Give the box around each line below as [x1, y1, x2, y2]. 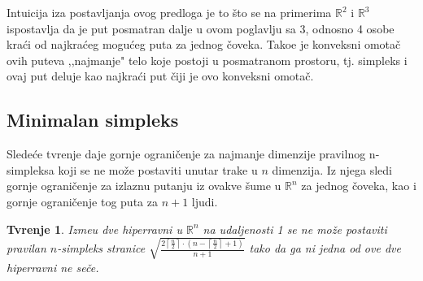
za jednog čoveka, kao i [301, 177, 416, 194]
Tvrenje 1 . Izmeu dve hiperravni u [7, 220, 182, 237]
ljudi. [191, 192, 218, 210]
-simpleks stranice [57, 240, 146, 257]
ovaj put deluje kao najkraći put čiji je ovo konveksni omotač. [7, 67, 314, 84]
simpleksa [7, 161, 55, 178]
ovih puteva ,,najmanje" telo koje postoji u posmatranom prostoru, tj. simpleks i [7, 51, 408, 68]
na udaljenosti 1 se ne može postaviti [203, 220, 387, 237]
